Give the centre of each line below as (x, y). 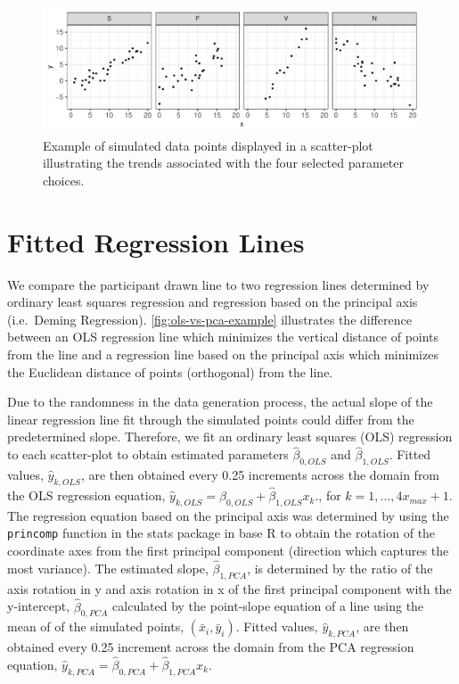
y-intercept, (39, 606)
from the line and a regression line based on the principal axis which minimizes (223, 354)
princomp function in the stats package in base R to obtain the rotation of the (221, 533)
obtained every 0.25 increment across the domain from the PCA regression (211, 647)
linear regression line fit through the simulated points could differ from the (211, 419)
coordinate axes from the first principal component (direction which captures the (228, 551)
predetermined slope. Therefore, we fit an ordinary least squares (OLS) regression (230, 437)
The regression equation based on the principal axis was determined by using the (228, 515)
